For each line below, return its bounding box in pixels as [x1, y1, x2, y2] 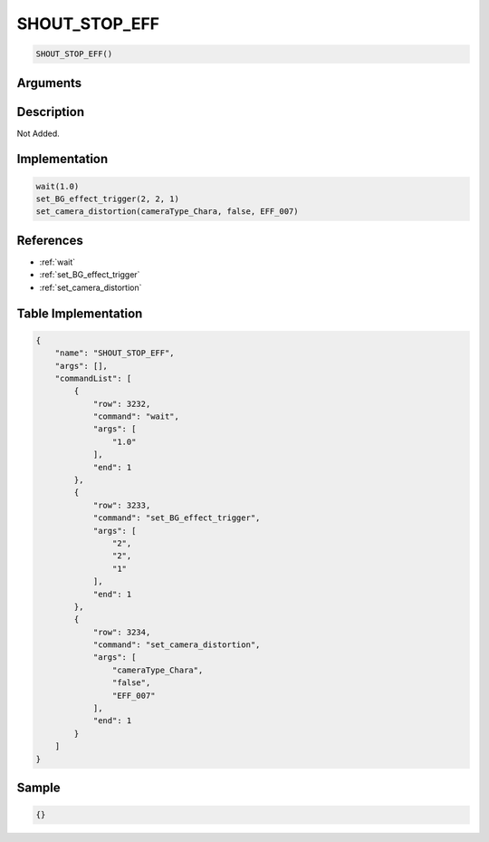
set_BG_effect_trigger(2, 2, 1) [35, 194, 180, 204]
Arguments [16, 75, 82, 91]
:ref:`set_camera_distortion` [39, 282, 142, 293]
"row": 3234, [92, 626, 151, 637]
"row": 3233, [92, 499, 151, 510]
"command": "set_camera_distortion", [92, 640, 261, 650]
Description [16, 104, 85, 120]
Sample [16, 780, 61, 796]
